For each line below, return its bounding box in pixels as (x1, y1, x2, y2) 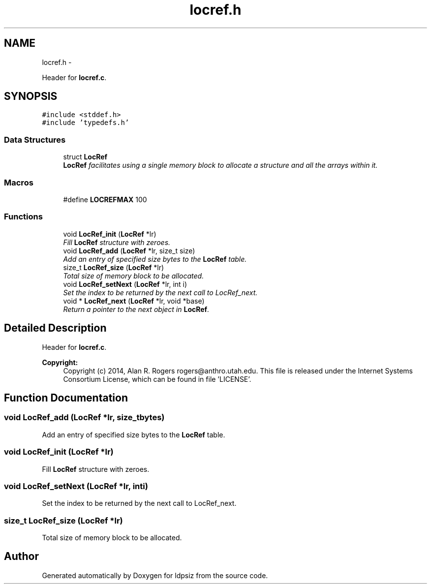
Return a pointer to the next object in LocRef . (63, 305, 210, 313)
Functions (4, 212, 43, 222)
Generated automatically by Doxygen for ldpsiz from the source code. (42, 571, 268, 580)
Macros (4, 177, 33, 187)
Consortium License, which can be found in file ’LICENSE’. (63, 374, 251, 383)
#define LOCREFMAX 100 (63, 195, 147, 204)
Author (4, 550, 39, 563)
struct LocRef (63, 153, 108, 161)
